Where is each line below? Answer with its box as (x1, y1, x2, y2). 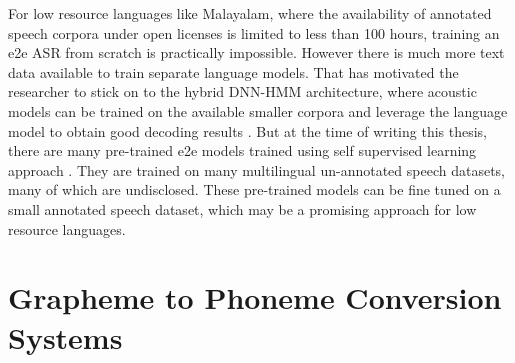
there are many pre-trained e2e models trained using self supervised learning (8, 140, 477, 161)
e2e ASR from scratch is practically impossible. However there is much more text (8, 42, 505, 63)
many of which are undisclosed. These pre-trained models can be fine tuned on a (8, 179, 501, 200)
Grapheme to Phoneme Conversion (8, 277, 502, 318)
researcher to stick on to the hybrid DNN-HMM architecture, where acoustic (8, 81, 477, 102)
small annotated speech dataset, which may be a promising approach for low (8, 198, 477, 219)
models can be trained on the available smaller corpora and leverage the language (8, 100, 508, 121)
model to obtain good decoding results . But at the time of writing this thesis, (8, 120, 487, 141)
